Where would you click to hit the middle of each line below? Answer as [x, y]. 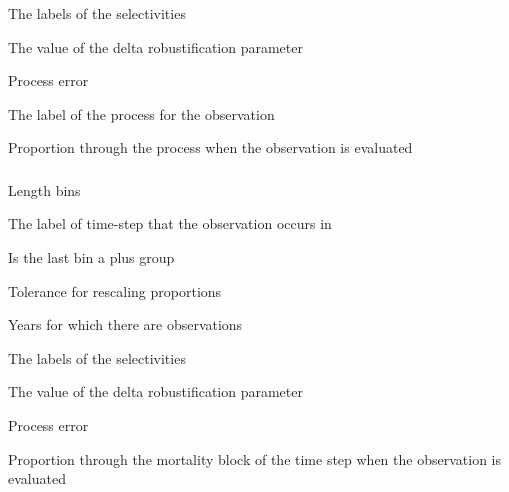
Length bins [44, 189]
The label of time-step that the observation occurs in [170, 223]
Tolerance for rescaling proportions [115, 290]
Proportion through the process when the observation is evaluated [210, 147]
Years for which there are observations [125, 324]
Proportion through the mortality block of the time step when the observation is [254, 458]
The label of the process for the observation [141, 113]
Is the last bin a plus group [91, 257]
